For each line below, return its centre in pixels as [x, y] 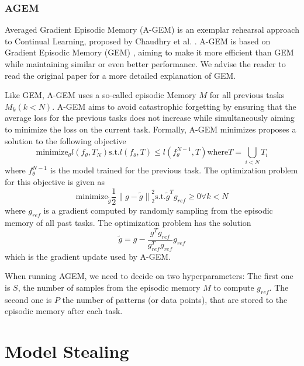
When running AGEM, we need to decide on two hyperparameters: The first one [149, 276]
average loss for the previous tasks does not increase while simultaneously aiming [150, 118]
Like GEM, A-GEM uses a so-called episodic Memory [101, 95]
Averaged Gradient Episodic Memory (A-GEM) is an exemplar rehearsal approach [152, 29]
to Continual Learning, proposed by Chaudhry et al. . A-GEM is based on [138, 41]
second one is [28, 299]
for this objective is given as [55, 182]
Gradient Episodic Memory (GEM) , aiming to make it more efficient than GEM [149, 52]
